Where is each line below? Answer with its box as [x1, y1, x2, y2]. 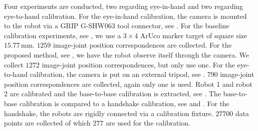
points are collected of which [4, 118, 91, 128]
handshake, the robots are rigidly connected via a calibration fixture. [4, 108, 214, 118]
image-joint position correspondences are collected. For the [53, 40, 232, 50]
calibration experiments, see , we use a [4, 30, 121, 40]
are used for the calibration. [105, 118, 190, 128]
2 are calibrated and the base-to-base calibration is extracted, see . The [4, 88, 221, 99]
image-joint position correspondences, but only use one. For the [42, 59, 235, 69]
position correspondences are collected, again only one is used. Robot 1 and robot [4, 78, 253, 89]
